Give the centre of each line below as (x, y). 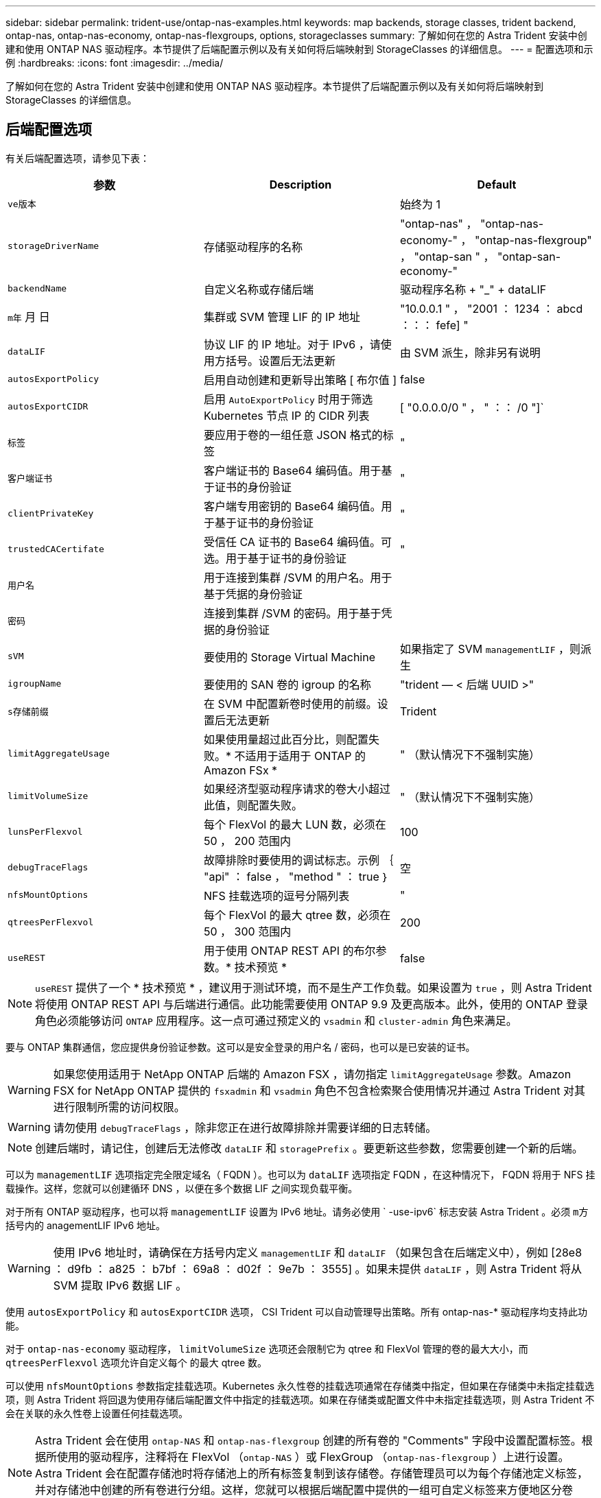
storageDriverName (54, 246)
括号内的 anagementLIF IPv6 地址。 (86, 1225)
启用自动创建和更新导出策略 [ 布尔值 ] (300, 380)
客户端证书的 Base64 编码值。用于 (292, 470)
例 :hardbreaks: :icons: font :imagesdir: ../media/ (115, 63)
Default (497, 184)
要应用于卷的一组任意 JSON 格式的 (293, 435)
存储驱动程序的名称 (253, 247)
